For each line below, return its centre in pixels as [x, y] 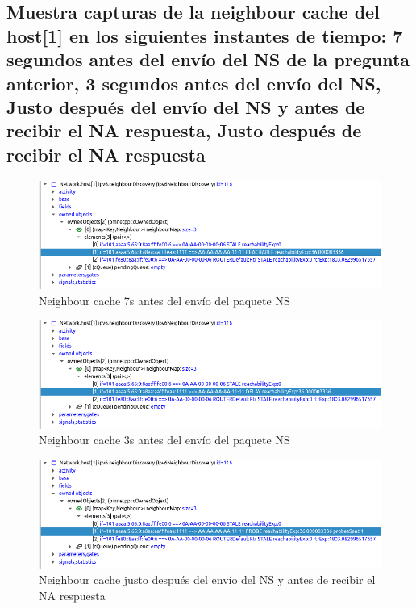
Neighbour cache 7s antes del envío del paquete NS [164, 300]
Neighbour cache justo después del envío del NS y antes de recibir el [207, 580]
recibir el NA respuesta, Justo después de [184, 130]
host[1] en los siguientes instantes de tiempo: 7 [205, 35]
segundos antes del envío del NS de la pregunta [208, 59]
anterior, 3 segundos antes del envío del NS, [194, 83]
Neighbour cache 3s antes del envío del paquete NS [164, 440]
